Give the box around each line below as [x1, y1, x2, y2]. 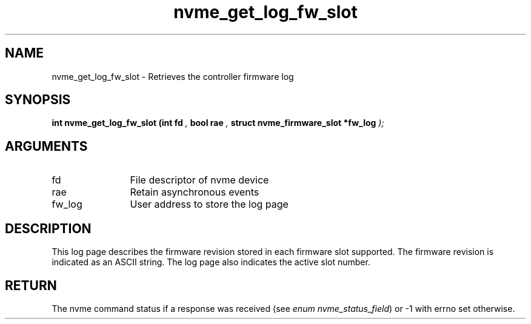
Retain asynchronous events [130, 186, 259, 199]
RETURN [5, 277, 57, 293]
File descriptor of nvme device [130, 174, 269, 187]
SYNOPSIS [5, 92, 71, 108]
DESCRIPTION [5, 220, 92, 236]
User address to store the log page [130, 198, 289, 211]
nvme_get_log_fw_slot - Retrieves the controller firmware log [52, 71, 294, 82]
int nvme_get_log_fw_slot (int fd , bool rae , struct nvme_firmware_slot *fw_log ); [52, 117, 384, 128]
